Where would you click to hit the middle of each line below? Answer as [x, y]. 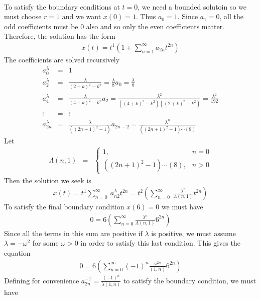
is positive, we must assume [193, 233]
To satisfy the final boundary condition [64, 207]
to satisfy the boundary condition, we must [189, 280]
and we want [82, 16]
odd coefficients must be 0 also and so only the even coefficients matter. [114, 26]
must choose [23, 16]
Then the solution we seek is [48, 180]
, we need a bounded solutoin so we [192, 6]
